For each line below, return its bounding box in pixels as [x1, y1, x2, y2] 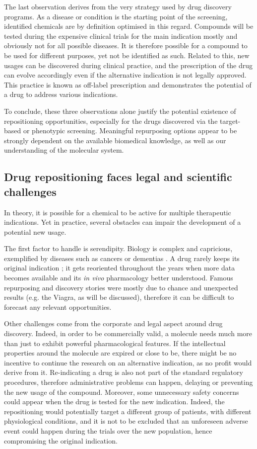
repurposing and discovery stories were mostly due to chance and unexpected [4, 282, 238, 292]
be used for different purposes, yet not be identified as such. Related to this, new [4, 50, 250, 60]
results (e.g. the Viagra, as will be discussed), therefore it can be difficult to [4, 292, 234, 302]
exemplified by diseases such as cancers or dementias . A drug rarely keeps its [4, 253, 240, 263]
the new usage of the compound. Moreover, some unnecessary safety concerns [4, 386, 239, 397]
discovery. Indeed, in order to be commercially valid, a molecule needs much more [4, 328, 253, 339]
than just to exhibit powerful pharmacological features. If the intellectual [4, 338, 226, 348]
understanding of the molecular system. [4, 145, 124, 155]
